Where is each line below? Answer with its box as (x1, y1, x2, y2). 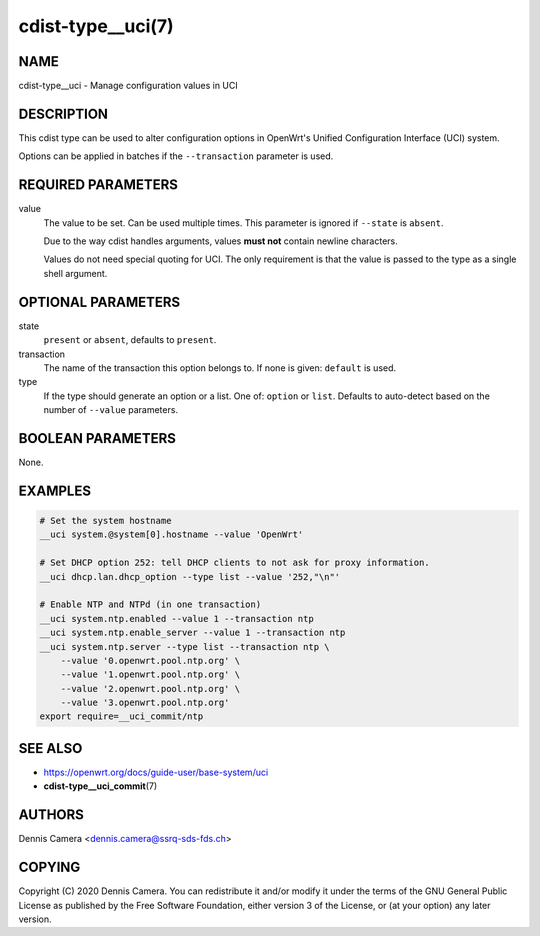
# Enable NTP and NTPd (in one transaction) (39, 599, 262, 610)
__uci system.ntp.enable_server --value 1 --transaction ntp (39, 627, 346, 639)
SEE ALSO (18, 740, 83, 757)
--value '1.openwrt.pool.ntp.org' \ (60, 669, 240, 680)
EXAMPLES (18, 482, 92, 499)
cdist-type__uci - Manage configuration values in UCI (18, 80, 239, 92)
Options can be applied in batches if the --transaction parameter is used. (18, 150, 334, 162)
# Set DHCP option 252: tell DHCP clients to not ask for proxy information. (39, 557, 430, 569)
